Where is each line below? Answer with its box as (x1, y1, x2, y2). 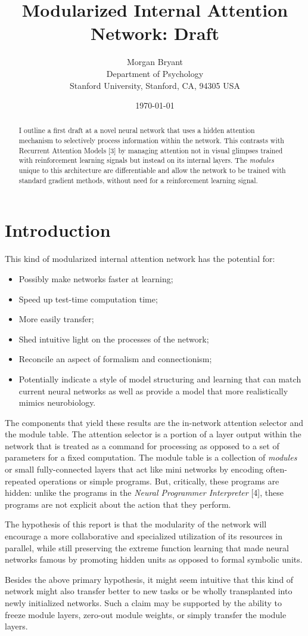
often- (266, 463, 287, 476)
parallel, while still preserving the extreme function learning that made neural (5, 541, 289, 554)
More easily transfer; (18, 313, 94, 325)
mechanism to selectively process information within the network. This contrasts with (18, 135, 284, 146)
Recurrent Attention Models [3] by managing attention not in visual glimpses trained (18, 145, 283, 155)
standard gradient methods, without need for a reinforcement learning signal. (18, 175, 258, 185)
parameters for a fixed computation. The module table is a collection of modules (5, 451, 297, 464)
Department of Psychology (106, 67, 204, 79)
